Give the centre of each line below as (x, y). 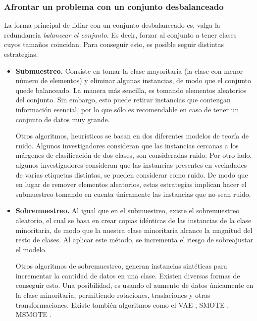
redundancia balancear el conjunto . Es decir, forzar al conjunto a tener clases (120, 34)
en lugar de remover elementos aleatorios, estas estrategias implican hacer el (131, 184)
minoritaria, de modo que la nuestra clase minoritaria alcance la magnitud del (134, 230)
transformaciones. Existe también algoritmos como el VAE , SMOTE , (122, 304)
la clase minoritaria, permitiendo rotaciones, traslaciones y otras (113, 295)
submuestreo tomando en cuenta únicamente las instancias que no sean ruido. (133, 194)
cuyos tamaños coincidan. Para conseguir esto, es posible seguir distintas (114, 44)
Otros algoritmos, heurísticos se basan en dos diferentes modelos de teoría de (132, 136)
